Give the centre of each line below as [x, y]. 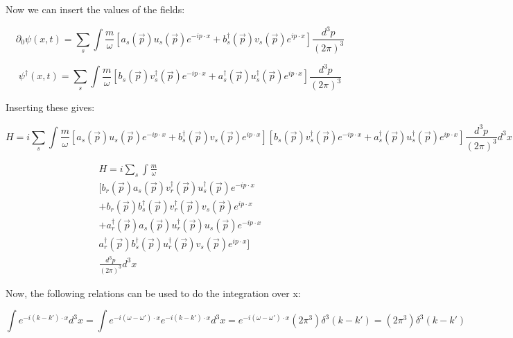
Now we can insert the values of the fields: [95, 9]
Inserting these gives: [50, 107]
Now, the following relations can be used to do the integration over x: [153, 293]
